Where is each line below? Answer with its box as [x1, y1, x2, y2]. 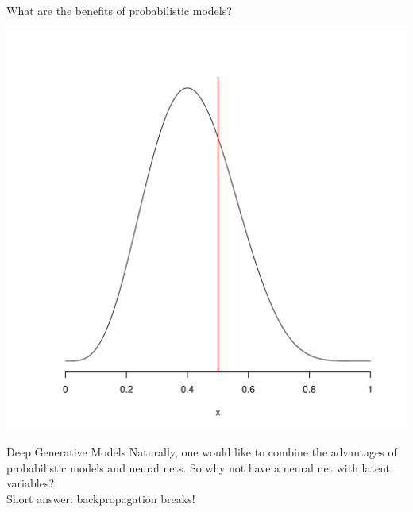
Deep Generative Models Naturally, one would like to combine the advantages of [6, 444, 397, 460]
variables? [6, 475, 55, 491]
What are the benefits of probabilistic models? [6, 2, 232, 18]
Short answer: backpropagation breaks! [6, 490, 195, 506]
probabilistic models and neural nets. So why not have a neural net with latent [6, 459, 390, 475]
